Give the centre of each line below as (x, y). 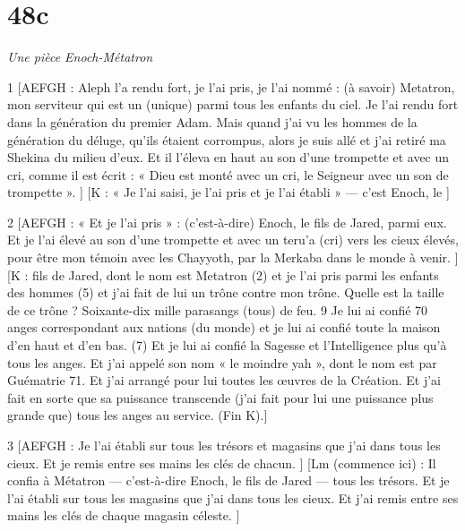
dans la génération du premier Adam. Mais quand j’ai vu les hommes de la (212, 121)
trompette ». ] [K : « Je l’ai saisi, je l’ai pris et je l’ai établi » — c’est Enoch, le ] (228, 192)
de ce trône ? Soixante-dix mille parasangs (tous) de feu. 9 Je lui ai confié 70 (218, 309)
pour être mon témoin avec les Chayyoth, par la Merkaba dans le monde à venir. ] (233, 257)
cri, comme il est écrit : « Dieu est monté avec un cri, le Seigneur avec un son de (228, 174)
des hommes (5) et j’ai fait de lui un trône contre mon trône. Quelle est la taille (226, 292)
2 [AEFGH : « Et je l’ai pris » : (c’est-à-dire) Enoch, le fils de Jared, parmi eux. (227, 222)
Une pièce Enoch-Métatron (80, 57)
